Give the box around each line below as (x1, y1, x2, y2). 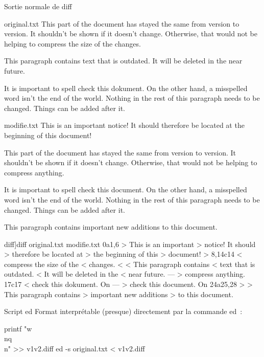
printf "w (4, 323, 32, 333)
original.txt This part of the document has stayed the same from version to (4, 18, 239, 29)
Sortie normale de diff (4, 1, 72, 11)
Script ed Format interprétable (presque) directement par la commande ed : (4, 306, 243, 317)
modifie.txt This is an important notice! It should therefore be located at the (4, 120, 245, 130)
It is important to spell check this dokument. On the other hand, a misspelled (4, 82, 248, 93)
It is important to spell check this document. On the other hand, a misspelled (4, 184, 247, 195)
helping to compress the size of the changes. (4, 38, 141, 49)
